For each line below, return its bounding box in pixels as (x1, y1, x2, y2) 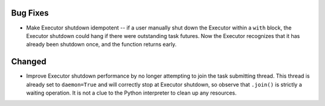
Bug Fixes (11, 8, 49, 18)
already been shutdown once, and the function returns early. (26, 41, 177, 48)
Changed (11, 57, 46, 67)
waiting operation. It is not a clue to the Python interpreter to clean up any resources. (26, 89, 237, 96)
